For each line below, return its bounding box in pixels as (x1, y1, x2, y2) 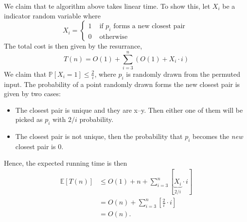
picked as (15, 114, 43, 124)
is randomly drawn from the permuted (126, 68, 241, 79)
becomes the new (193, 131, 243, 141)
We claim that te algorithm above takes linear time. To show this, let (4, 1, 211, 11)
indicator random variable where (4, 10, 101, 20)
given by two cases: (4, 88, 61, 99)
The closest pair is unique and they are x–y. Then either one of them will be (15, 104, 243, 115)
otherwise (99, 33, 128, 40)
